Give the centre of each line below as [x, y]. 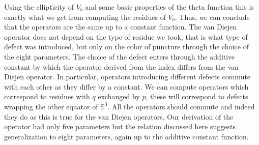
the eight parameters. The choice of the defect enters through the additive [120, 56]
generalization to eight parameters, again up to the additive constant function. [126, 136]
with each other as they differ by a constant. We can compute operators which [126, 86]
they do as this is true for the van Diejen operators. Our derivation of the [119, 116]
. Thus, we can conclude [212, 17]
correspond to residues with [47, 96]
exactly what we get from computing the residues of [85, 17]
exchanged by [119, 96]
